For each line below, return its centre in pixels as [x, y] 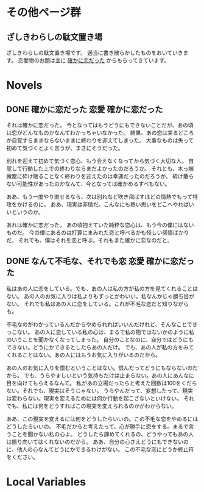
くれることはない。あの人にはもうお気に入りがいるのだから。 [84, 355]
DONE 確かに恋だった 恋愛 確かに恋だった [85, 109]
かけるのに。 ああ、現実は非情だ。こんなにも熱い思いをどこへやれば [103, 204]
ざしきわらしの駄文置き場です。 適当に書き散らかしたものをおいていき [95, 53]
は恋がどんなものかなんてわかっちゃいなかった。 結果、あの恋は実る [92, 133]
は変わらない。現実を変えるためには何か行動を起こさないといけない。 [94, 398]
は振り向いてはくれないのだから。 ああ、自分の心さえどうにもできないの [97, 441]
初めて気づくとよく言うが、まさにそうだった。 [65, 148]
